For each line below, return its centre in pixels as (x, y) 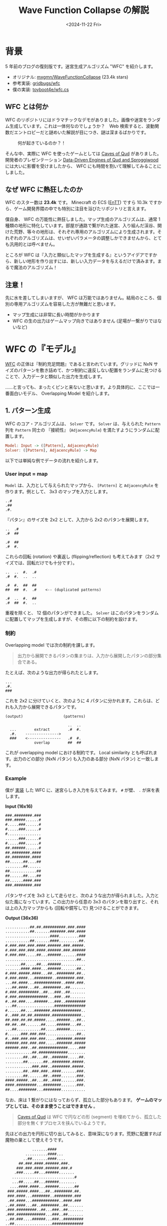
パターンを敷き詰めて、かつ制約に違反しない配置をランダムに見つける (90, 370)
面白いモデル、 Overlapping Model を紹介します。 (61, 394)
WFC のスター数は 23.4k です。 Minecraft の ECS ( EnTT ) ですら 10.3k (77, 203)
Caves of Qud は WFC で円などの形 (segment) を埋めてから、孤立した (89, 1117)
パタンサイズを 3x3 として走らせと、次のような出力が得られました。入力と (82, 895)
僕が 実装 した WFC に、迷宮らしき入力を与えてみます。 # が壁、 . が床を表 (83, 790)
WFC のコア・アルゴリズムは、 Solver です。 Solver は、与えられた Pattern (83, 424)
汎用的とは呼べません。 (33, 244)
